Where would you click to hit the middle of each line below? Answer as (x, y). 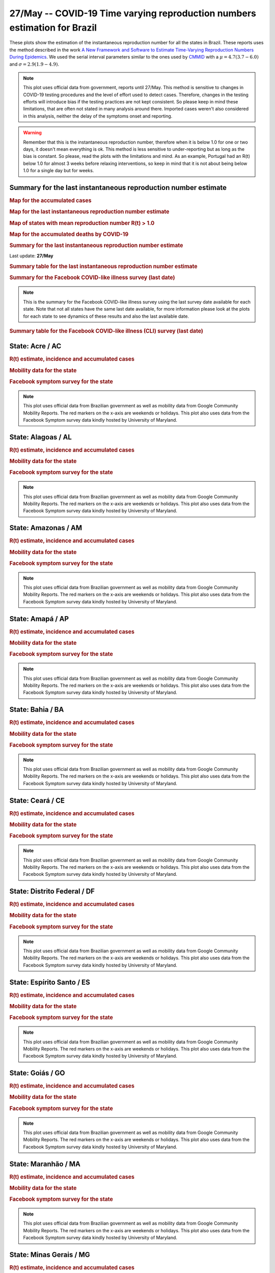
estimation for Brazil (53, 27)
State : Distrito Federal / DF (52, 891)
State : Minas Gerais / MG (50, 1255)
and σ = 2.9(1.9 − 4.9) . (34, 64)
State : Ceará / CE (37, 800)
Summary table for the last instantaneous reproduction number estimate (103, 266)
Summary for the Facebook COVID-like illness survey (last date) (92, 278)
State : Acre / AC (35, 346)
